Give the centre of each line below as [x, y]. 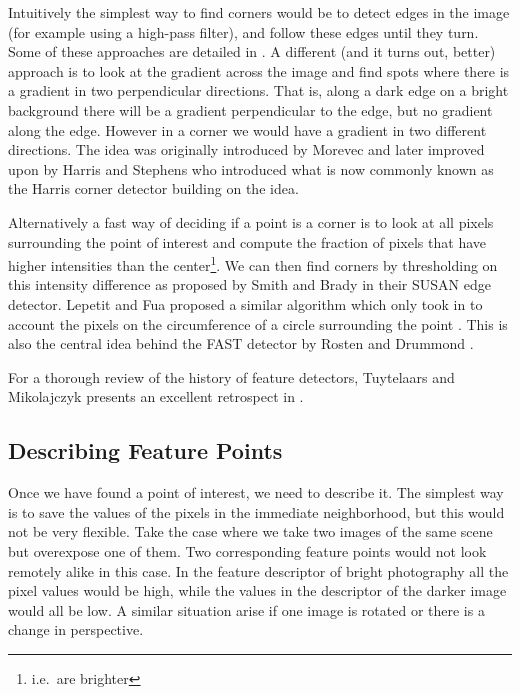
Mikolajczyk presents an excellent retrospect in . [156, 396]
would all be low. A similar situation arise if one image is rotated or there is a [246, 609]
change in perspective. [76, 629]
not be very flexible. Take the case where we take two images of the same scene [250, 531]
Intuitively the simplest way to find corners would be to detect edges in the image [259, 12]
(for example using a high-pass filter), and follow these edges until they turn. [243, 31]
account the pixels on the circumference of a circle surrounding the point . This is [258, 323]
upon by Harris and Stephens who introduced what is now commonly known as [251, 168]
